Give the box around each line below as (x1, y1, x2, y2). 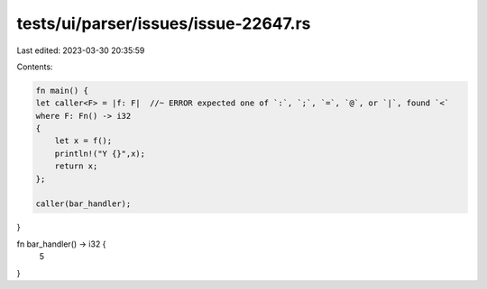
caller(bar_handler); (35, 199, 132, 209)
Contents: (16, 61, 53, 72)
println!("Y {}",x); (54, 149, 146, 158)
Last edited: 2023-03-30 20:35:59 (16, 45, 145, 56)
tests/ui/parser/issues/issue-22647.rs (16, 14, 311, 33)
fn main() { (35, 86, 89, 95)
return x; (54, 161, 98, 171)
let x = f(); (54, 136, 113, 146)
